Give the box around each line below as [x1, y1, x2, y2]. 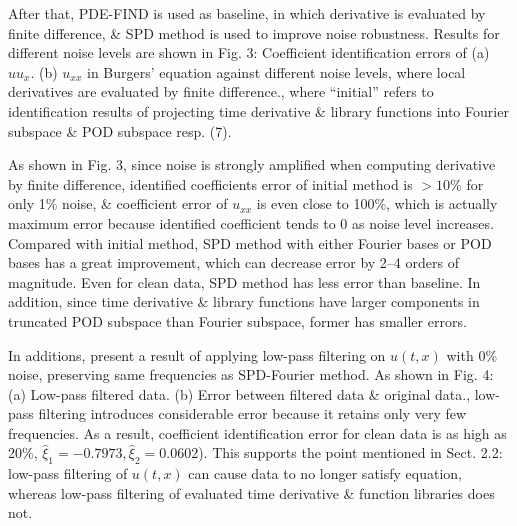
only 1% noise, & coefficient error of [8, 193, 228, 214]
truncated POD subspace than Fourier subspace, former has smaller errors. [8, 310, 467, 331]
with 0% [446, 344, 498, 365]
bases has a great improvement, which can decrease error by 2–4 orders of [8, 252, 459, 273]
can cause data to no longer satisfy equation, [188, 463, 462, 484]
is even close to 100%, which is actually [256, 193, 498, 214]
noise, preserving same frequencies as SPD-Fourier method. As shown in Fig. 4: [8, 364, 494, 385]
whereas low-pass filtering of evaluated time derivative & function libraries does [8, 482, 495, 503]
